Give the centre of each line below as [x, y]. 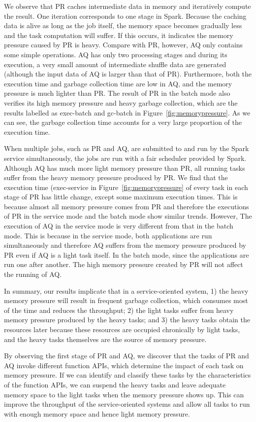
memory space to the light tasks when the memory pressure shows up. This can [124, 394]
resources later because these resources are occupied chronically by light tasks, [122, 329]
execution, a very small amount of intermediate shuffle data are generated [115, 64]
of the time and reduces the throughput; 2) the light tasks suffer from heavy [119, 310]
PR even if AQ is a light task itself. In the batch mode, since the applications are [127, 254]
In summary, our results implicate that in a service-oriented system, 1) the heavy [126, 290]
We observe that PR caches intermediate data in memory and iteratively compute [128, 6]
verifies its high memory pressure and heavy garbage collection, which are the [121, 102]
